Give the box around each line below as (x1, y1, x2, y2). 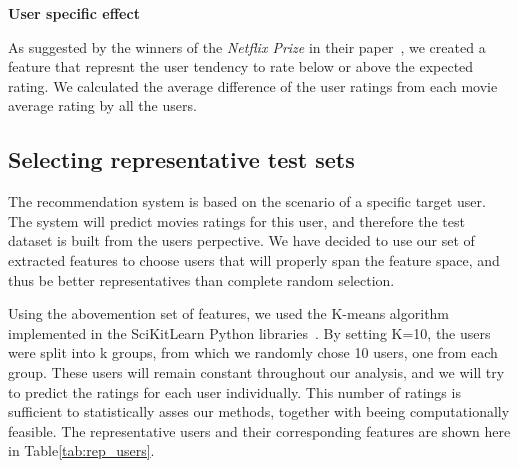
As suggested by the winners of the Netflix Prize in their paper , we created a (8, 36, 486, 57)
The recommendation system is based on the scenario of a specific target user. (8, 191, 486, 212)
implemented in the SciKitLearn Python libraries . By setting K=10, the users (8, 322, 491, 343)
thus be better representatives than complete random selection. (8, 269, 395, 290)
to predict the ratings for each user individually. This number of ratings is (8, 381, 461, 402)
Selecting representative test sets (8, 144, 355, 175)
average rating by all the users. (8, 95, 197, 116)
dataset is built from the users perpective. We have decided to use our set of (8, 230, 475, 251)
